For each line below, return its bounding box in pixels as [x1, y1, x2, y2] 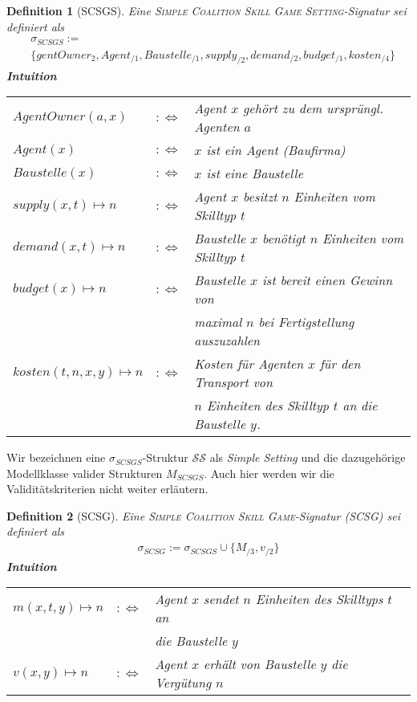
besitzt [243, 187, 277, 206]
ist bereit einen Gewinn [261, 271, 393, 290]
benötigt [261, 229, 306, 248]
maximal [194, 312, 242, 332]
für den [319, 354, 361, 373]
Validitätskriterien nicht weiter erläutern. [6, 480, 208, 497]
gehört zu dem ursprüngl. [243, 99, 383, 118]
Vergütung [155, 673, 212, 692]
